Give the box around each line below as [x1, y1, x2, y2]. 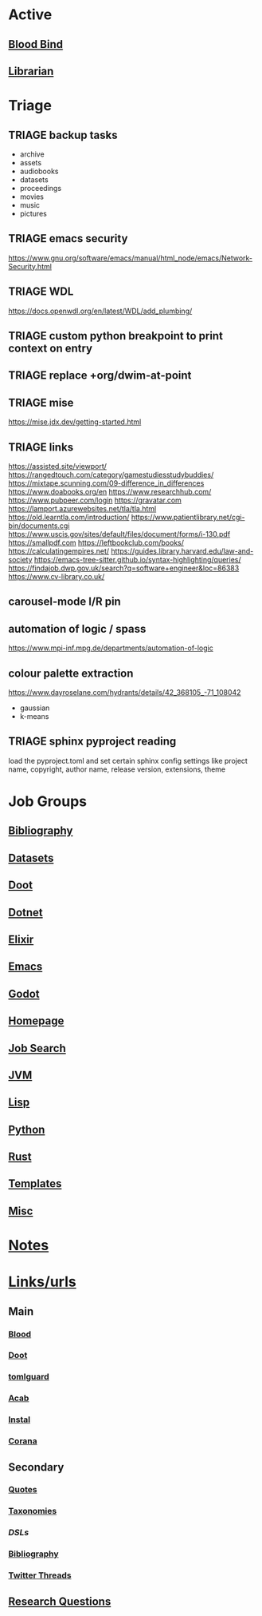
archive [19, 149, 45, 159]
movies [19, 192, 44, 201]
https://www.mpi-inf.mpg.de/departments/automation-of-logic [8, 643, 213, 653]
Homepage [8, 1014, 65, 1028]
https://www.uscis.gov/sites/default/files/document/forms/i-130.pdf [8, 530, 231, 538]
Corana [8, 1435, 37, 1447]
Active [8, 6, 53, 24]
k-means [19, 712, 49, 721]
